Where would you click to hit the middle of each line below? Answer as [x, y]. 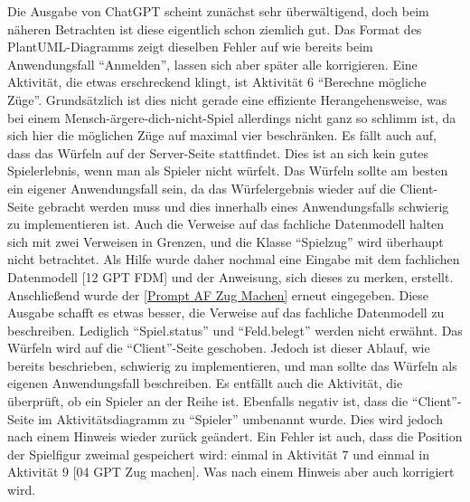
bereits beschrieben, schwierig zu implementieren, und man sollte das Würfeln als [232, 365]
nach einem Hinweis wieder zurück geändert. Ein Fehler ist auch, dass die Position [235, 436]
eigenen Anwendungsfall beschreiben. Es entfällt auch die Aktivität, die [205, 383]
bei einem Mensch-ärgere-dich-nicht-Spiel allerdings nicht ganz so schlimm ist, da [232, 117]
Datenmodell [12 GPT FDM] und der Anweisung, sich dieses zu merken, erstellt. [230, 276]
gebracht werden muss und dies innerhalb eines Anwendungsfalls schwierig [244, 206]
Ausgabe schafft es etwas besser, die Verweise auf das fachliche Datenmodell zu [226, 313]
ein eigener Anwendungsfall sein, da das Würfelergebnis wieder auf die [202, 188]
